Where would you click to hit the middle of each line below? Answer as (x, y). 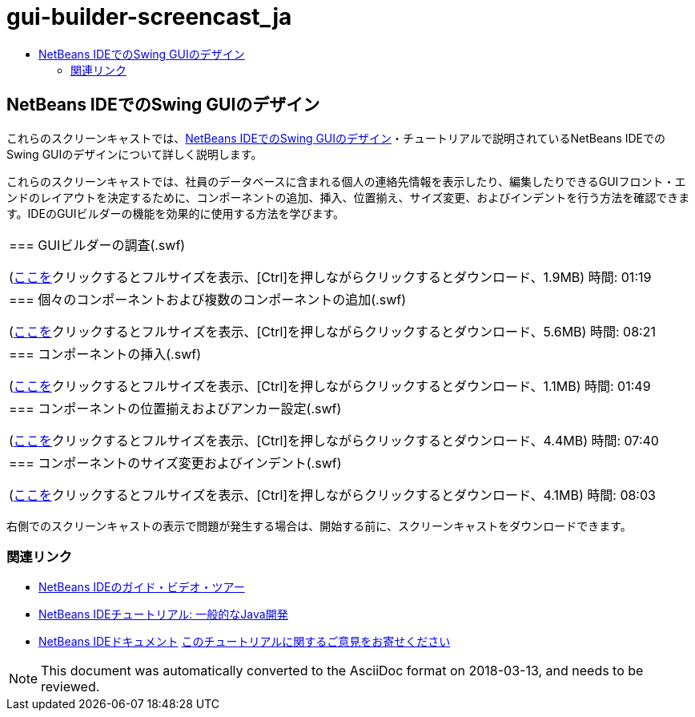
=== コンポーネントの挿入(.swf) (105, 354)
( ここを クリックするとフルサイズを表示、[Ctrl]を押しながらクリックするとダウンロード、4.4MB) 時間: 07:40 (334, 440)
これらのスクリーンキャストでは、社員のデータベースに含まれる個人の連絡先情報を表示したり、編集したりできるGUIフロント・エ (346, 181)
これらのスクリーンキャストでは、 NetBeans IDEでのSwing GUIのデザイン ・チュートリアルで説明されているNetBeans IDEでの (336, 138)
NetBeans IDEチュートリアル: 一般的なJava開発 (163, 614)
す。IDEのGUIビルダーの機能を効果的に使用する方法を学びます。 (176, 213)
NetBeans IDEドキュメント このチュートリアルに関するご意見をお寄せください (245, 642)
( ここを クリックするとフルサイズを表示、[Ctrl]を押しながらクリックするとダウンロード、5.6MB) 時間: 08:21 (332, 331)
